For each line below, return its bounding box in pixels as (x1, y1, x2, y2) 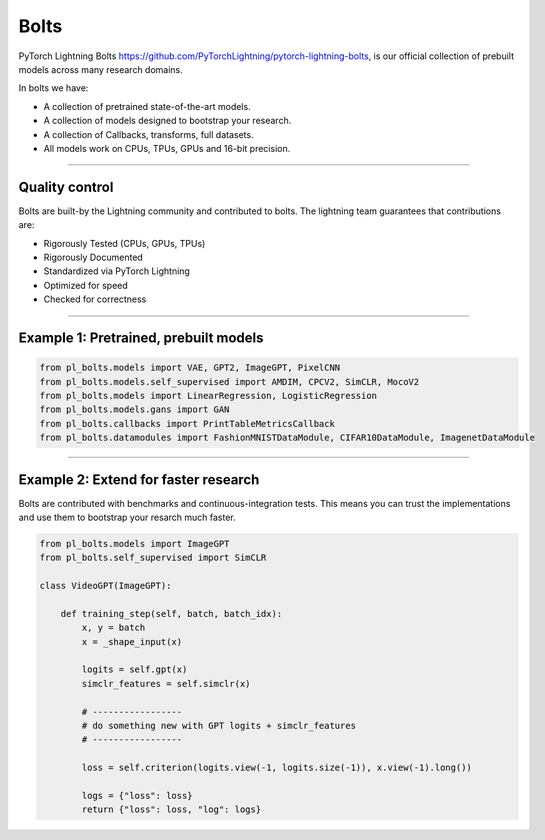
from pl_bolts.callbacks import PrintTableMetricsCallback (39, 418, 335, 429)
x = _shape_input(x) (81, 636, 183, 647)
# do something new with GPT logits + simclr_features (81, 720, 357, 732)
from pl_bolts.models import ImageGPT (39, 538, 230, 549)
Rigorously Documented (43, 251, 144, 263)
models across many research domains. (18, 63, 184, 75)
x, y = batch (81, 622, 146, 634)
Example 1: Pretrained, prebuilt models (18, 329, 264, 346)
